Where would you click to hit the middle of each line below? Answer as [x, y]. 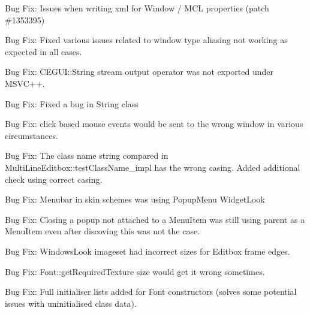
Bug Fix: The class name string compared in [87, 156]
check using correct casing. [54, 179]
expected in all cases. [43, 51]
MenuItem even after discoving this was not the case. [103, 231]
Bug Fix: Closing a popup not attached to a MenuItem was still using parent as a [155, 219]
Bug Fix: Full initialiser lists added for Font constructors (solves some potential [151, 292]
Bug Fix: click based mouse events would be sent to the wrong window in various [154, 124]
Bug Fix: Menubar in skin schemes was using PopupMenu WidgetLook [135, 199]
